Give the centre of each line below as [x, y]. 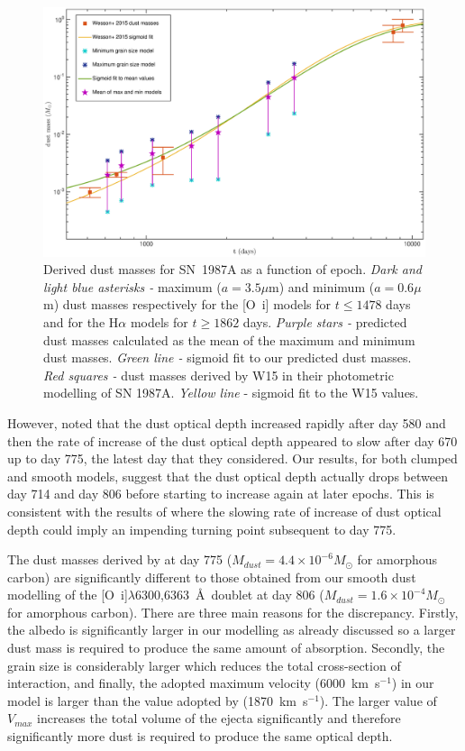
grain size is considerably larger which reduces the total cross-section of [204, 665]
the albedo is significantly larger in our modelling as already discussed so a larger [232, 630]
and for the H [81, 321]
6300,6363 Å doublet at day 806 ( [230, 595]
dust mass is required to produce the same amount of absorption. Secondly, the [226, 648]
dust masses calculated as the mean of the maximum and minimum [229, 339]
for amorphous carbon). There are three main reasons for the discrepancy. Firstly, [233, 612]
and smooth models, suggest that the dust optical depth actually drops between [228, 476]
